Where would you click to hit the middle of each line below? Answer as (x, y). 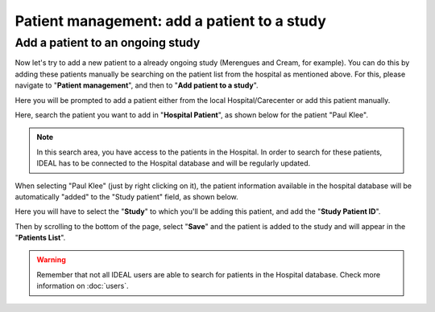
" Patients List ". (40, 238)
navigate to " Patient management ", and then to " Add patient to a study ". (137, 85)
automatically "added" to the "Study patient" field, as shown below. (127, 196)
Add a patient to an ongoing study (108, 43)
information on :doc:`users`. (83, 286)
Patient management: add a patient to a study (170, 21)
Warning (51, 260)
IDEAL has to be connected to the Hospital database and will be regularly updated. (174, 163)
